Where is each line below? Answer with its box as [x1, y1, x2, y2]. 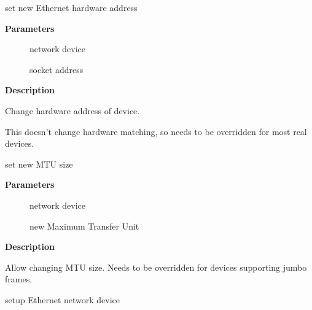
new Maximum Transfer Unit [29, 219, 139, 232]
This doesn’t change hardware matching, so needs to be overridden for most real [5, 125, 307, 138]
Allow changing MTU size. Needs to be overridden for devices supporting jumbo [5, 260, 307, 273]
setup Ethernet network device [5, 293, 120, 306]
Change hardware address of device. [5, 104, 140, 117]
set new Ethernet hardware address [5, 1, 138, 14]
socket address [29, 63, 84, 76]
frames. [5, 273, 33, 285]
